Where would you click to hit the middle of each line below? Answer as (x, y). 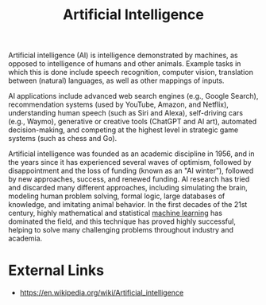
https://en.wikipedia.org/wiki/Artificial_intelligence (102, 293)
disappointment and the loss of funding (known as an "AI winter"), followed (131, 171)
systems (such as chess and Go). (63, 139)
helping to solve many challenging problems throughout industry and (121, 230)
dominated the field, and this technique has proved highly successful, (122, 221)
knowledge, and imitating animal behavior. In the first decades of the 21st (128, 205)
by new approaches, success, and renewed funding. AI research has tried (129, 179)
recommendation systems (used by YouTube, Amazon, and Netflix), (118, 104)
